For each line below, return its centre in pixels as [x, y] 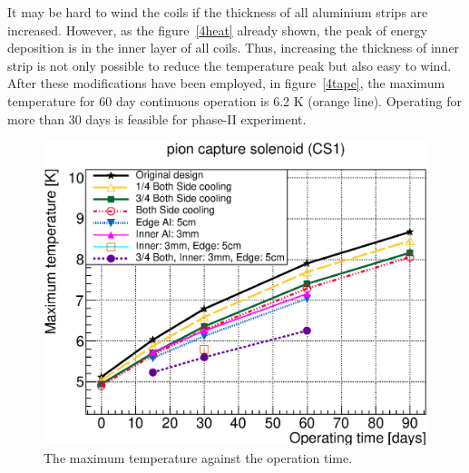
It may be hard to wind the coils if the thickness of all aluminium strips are [218, 12]
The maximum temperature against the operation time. [198, 457]
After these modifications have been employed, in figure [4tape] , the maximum [226, 83]
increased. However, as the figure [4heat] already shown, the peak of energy [217, 30]
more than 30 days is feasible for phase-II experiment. [157, 118]
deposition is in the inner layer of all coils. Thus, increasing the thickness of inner [234, 48]
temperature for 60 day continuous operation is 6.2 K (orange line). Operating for [234, 100]
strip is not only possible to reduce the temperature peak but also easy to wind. [230, 65]
